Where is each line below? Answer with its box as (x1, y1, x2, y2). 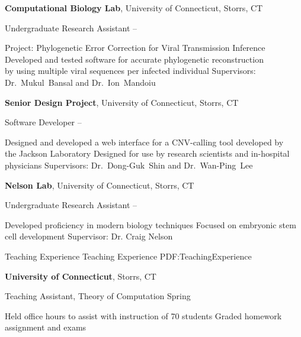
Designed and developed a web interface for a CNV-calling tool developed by (5, 135, 284, 148)
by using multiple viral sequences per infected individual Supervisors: (5, 64, 256, 77)
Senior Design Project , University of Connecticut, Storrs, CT (5, 96, 239, 108)
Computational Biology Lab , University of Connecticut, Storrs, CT (5, 2, 263, 14)
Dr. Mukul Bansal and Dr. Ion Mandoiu (5, 76, 156, 88)
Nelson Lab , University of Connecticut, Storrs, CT (5, 179, 194, 191)
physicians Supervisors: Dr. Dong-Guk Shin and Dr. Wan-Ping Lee (5, 158, 253, 171)
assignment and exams (5, 321, 87, 333)
